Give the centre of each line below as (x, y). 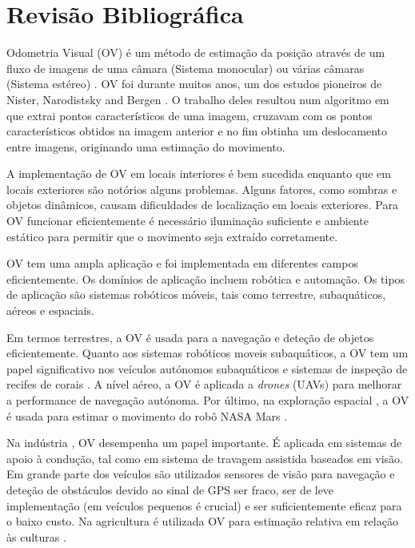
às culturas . (36, 536)
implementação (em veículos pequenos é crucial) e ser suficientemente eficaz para (204, 505)
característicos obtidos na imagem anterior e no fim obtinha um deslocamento (197, 131)
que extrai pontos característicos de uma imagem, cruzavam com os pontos (190, 115)
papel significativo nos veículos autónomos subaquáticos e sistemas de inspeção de (207, 368)
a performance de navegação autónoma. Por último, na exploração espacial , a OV (208, 400)
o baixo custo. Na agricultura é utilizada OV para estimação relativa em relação (202, 521)
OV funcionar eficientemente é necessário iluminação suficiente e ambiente (188, 221)
